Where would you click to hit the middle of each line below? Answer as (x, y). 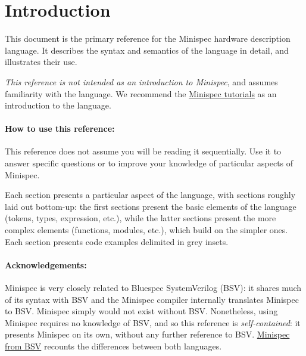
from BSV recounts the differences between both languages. (113, 346)
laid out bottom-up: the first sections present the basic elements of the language (151, 206)
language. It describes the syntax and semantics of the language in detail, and (147, 50)
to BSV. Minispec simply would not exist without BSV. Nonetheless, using (141, 311)
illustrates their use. (41, 62)
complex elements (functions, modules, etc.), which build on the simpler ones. (146, 230)
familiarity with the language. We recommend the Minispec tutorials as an (141, 93)
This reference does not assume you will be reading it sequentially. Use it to (143, 151)
